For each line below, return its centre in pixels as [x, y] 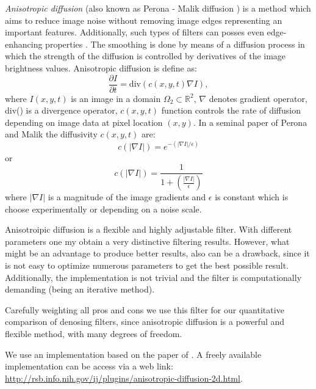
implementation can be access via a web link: [89, 366]
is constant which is [252, 197]
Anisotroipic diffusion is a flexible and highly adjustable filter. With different [149, 229]
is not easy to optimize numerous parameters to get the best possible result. [147, 265]
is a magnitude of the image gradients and [127, 197]
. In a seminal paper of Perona [250, 122]
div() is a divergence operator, [61, 110]
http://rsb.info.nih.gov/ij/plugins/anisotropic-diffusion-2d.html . [124, 378]
